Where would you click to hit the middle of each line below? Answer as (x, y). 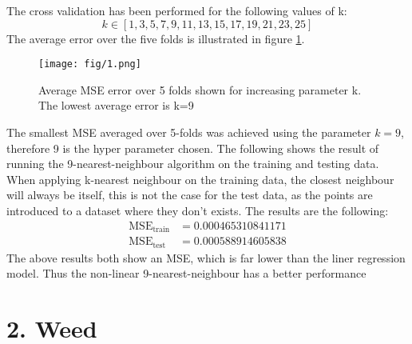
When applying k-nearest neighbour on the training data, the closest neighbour (200, 179)
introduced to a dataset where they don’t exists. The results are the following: (198, 210)
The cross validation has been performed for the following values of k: (177, 10)
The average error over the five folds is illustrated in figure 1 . (156, 38)
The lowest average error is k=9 (116, 105)
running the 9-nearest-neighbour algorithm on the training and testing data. (193, 164)
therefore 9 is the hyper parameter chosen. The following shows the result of (193, 148)
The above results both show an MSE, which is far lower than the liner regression (206, 257)
